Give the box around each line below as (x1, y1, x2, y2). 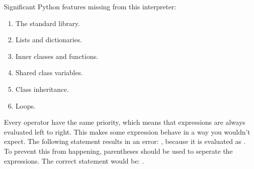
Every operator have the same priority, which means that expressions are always (4, 117, 246, 127)
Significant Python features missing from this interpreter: (4, 1, 176, 11)
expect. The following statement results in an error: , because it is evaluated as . (4, 136, 246, 146)
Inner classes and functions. (15, 51, 99, 61)
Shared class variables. (15, 67, 83, 78)
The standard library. (15, 18, 80, 28)
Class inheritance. (15, 84, 69, 94)
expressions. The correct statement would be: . (4, 155, 144, 166)
